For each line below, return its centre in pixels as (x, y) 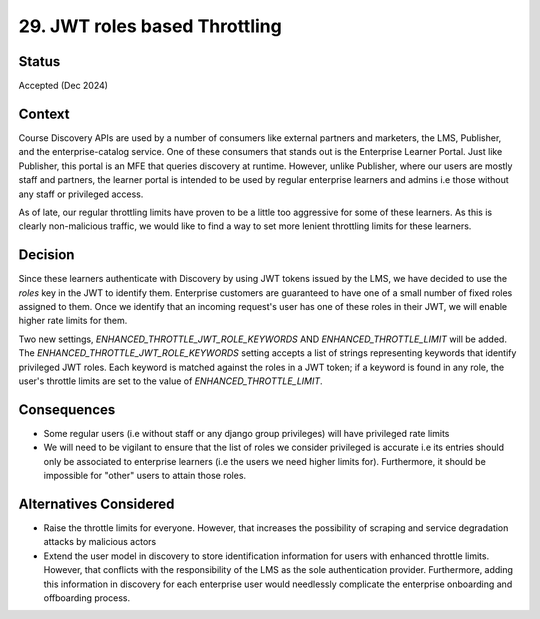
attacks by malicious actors (100, 542)
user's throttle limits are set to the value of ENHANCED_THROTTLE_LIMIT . (171, 381)
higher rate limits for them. (73, 321)
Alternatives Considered (96, 503)
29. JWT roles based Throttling (150, 26)
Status (39, 61)
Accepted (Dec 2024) (63, 86)
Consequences (67, 409)
